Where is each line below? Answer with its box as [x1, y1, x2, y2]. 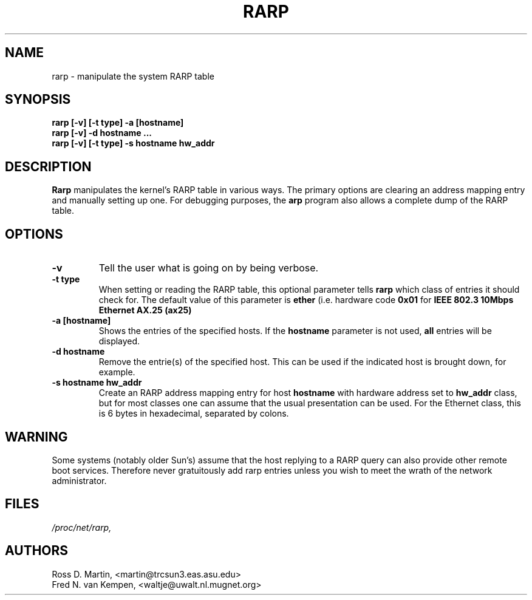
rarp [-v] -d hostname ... [52, 128, 152, 138]
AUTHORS [5, 543, 69, 559]
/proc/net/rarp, [52, 522, 112, 533]
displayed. [98, 336, 140, 347]
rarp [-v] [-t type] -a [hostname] [52, 117, 184, 128]
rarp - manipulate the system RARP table [52, 70, 214, 81]
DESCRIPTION [5, 159, 92, 174]
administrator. [52, 475, 107, 486]
